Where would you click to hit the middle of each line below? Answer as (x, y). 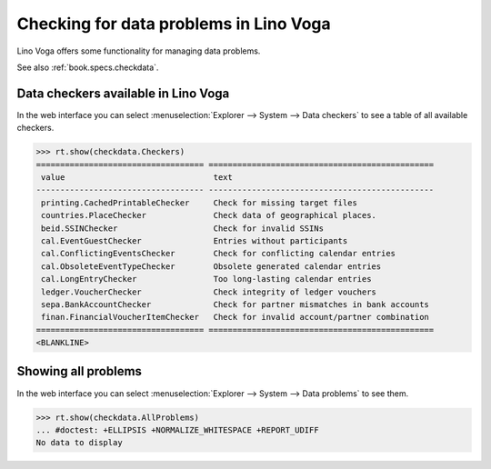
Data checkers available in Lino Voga (123, 93)
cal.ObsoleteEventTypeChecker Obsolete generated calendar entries (211, 266)
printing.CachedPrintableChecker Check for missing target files (200, 203)
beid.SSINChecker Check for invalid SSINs (183, 228)
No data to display (79, 443)
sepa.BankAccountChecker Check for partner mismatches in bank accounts (235, 304)
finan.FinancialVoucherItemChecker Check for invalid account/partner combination (235, 317)
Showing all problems (80, 371)
